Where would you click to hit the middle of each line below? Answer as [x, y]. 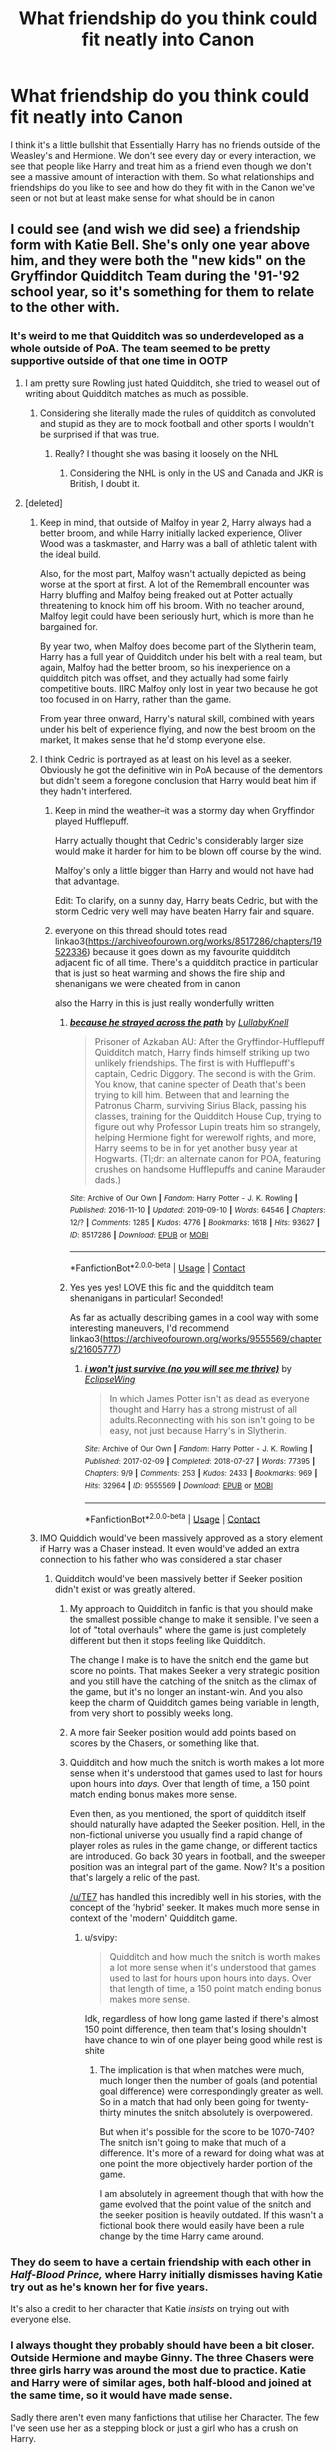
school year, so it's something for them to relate [162, 292]
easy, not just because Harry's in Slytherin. [198, 1430]
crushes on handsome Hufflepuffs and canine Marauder [210, 1169]
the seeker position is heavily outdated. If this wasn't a [211, 2215]
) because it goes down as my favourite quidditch [188, 951]
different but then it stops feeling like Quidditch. [167, 1641]
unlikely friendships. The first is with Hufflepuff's [194, 1063]
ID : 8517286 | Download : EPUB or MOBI [139, 1235]
